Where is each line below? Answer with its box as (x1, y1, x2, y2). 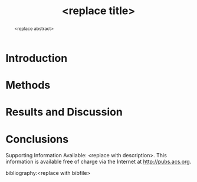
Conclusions (5, 133, 69, 145)
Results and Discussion (5, 105, 123, 119)
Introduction (5, 51, 68, 65)
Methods (5, 78, 51, 92)
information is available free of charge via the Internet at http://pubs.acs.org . (5, 158, 192, 166)
